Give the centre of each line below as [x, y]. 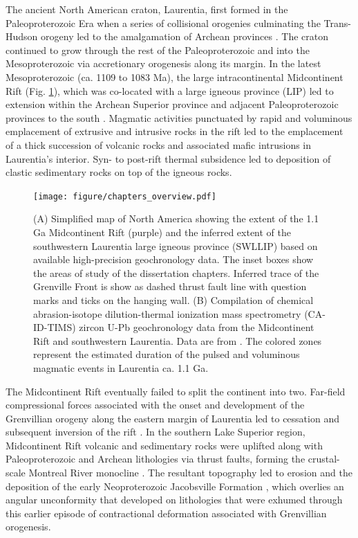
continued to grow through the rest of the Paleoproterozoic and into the [158, 50]
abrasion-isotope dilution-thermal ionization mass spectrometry [167, 313]
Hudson [22, 36]
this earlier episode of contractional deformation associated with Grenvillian [166, 513]
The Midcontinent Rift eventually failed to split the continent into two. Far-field [176, 391]
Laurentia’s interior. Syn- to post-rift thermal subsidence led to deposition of [168, 158]
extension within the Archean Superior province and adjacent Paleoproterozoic [172, 104]
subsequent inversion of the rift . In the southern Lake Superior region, [156, 432]
